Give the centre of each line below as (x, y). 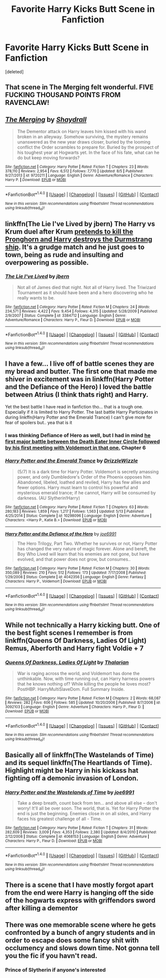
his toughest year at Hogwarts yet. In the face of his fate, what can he (88, 152)
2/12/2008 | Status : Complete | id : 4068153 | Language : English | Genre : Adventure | (77, 837)
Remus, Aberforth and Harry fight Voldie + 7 (74, 649)
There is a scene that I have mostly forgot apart (80, 885)
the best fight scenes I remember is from (69, 633)
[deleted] (14, 72)
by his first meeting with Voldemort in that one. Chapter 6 (76, 447)
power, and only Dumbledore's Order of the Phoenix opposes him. (84, 477)
